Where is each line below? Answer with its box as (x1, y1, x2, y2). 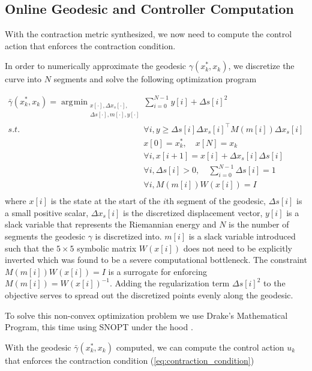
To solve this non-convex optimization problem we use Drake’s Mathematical (5, 309, 288, 321)
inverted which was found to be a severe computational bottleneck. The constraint (5, 253, 307, 266)
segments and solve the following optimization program (53, 73, 257, 85)
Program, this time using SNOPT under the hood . (5, 321, 193, 333)
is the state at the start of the (50, 195, 161, 207)
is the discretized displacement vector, (123, 206, 263, 219)
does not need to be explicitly (183, 241, 292, 254)
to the (263, 277, 286, 289)
